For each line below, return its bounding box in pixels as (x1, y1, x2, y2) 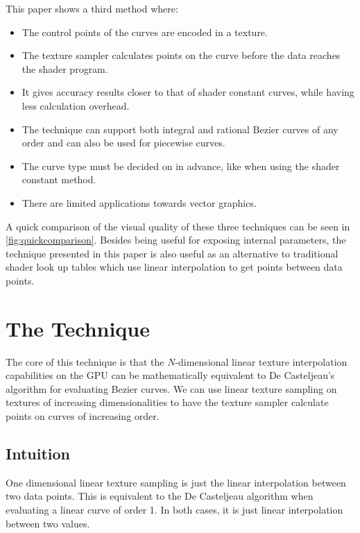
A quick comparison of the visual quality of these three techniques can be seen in (6, 219, 350, 233)
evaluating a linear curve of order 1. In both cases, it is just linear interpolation (6, 502, 343, 516)
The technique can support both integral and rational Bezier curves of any (22, 121, 338, 136)
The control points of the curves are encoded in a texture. (22, 24, 268, 39)
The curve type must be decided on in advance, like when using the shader (22, 158, 340, 173)
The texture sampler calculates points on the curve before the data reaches (22, 48, 341, 62)
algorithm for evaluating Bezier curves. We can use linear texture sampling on (6, 381, 337, 396)
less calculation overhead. (22, 98, 130, 112)
